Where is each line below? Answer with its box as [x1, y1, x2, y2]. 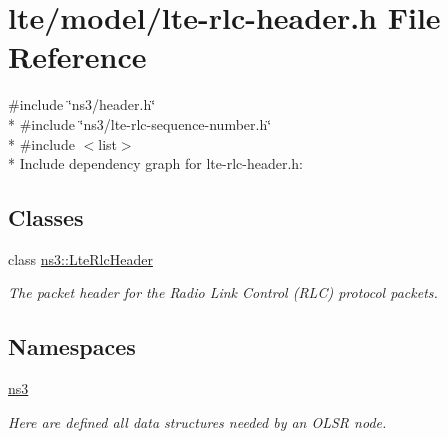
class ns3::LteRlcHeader [8, 248, 153, 269]
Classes [8, 202, 84, 233]
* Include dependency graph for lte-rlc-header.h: [8, 153, 303, 174]
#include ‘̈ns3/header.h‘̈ [8, 94, 156, 115]
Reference [8, 36, 147, 77]
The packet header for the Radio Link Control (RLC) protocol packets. [8, 282, 438, 303]
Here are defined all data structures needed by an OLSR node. [8, 411, 387, 432]
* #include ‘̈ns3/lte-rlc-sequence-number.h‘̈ [8, 113, 272, 134]
